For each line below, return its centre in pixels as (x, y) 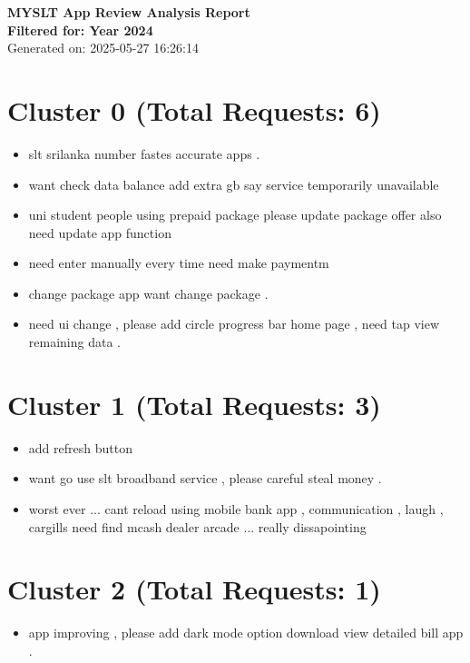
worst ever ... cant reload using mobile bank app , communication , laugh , (236, 508)
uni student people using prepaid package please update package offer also (235, 215)
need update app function (100, 232)
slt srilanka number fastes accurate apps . (144, 153)
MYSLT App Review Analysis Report (129, 12)
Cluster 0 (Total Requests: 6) (194, 109)
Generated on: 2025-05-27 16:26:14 (103, 48)
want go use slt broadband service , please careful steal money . (205, 478)
